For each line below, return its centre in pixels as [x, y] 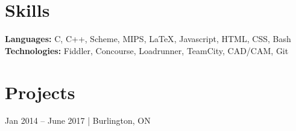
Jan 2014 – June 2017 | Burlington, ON [78, 120]
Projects [40, 92]
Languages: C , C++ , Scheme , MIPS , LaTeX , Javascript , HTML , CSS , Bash [148, 39]
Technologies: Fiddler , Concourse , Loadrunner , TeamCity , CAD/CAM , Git [147, 50]
